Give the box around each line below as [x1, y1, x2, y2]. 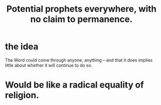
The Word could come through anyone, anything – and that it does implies [5, 57, 153, 63]
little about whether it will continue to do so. [5, 62, 93, 68]
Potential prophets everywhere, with [6, 3, 157, 15]
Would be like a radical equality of [5, 79, 144, 90]
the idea [5, 41, 39, 52]
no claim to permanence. [30, 14, 133, 25]
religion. [5, 90, 39, 101]
